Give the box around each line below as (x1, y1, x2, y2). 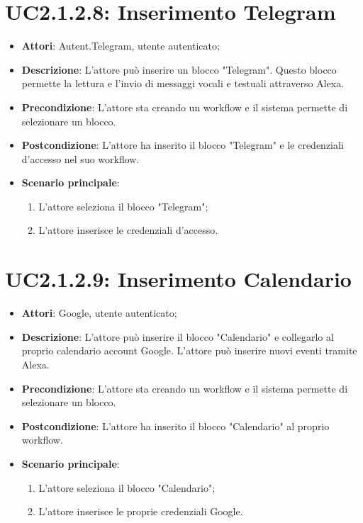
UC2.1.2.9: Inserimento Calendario (5, 264, 352, 293)
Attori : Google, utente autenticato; (21, 305, 177, 320)
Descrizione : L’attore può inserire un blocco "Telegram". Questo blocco (21, 62, 337, 77)
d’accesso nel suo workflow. (21, 151, 140, 166)
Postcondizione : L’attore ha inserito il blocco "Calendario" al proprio (21, 418, 330, 433)
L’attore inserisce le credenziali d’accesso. (38, 223, 218, 237)
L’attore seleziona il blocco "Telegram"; (38, 198, 208, 213)
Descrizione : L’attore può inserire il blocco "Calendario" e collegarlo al (21, 329, 334, 344)
